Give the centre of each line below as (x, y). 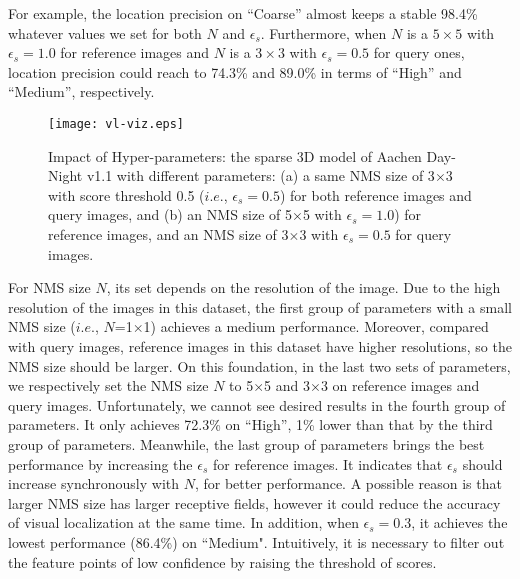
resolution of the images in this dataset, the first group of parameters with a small (260, 306)
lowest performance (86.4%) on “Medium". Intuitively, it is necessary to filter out (256, 541)
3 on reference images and (400, 385)
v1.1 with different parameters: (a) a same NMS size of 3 (260, 175)
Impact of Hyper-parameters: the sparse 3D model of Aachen (235, 155)
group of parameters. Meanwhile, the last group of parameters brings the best (246, 443)
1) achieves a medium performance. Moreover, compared (316, 326)
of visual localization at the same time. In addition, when (183, 522)
